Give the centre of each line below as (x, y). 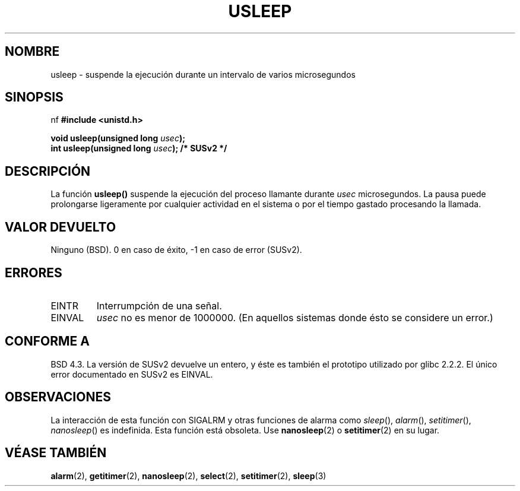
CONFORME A (47, 341)
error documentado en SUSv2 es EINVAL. (132, 374)
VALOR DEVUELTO (61, 227)
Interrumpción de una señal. (159, 305)
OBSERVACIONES (58, 397)
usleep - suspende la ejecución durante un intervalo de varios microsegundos (203, 74)
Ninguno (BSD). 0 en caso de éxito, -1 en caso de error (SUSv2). (176, 250)
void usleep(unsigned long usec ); (118, 138)
